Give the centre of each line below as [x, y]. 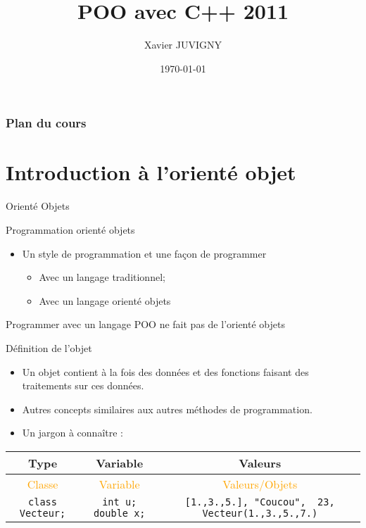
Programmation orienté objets [70, 229]
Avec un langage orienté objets [105, 300]
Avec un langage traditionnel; [102, 277]
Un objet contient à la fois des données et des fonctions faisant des [165, 371]
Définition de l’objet [49, 347]
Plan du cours [46, 123]
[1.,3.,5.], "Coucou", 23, [260, 502]
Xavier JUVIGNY [183, 45]
